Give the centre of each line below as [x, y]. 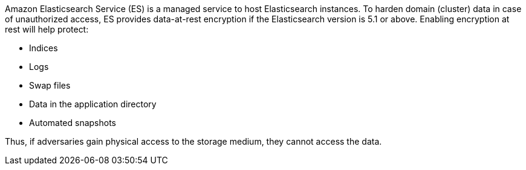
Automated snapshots [73, 123]
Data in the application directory [93, 104]
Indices [44, 48]
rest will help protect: [47, 29]
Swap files [50, 85]
